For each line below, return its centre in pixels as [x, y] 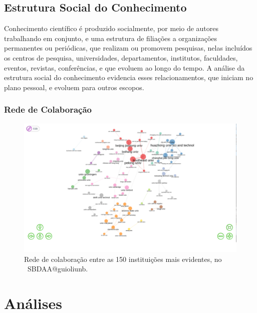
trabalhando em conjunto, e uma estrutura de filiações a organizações [111, 38]
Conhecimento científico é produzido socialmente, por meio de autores [111, 28]
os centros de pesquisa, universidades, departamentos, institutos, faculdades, [121, 57]
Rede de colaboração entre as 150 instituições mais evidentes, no [123, 259]
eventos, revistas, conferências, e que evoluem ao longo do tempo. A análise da [124, 67]
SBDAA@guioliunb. [58, 269]
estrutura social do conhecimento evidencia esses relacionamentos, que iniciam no [129, 77]
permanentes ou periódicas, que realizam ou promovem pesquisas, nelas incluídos [128, 48]
